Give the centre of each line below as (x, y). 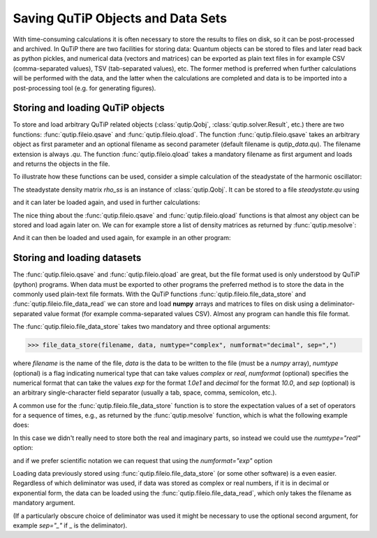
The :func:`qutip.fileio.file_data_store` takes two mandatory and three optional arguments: (142, 327)
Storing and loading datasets (77, 258)
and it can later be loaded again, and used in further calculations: (106, 202)
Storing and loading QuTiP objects (89, 108)
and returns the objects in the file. (61, 164)
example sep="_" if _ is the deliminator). (70, 525)
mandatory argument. (44, 503)
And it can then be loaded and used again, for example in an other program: (122, 238)
